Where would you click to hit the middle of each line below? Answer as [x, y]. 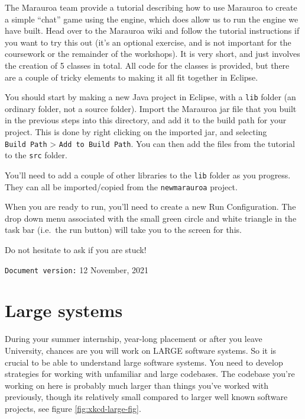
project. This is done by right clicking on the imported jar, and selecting [136, 132]
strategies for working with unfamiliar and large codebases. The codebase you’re [150, 374]
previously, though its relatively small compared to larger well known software [146, 397]
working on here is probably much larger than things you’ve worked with [137, 385]
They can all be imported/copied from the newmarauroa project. [121, 186]
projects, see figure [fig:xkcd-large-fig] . [73, 408]
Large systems [64, 310]
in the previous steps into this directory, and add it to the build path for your [146, 120]
